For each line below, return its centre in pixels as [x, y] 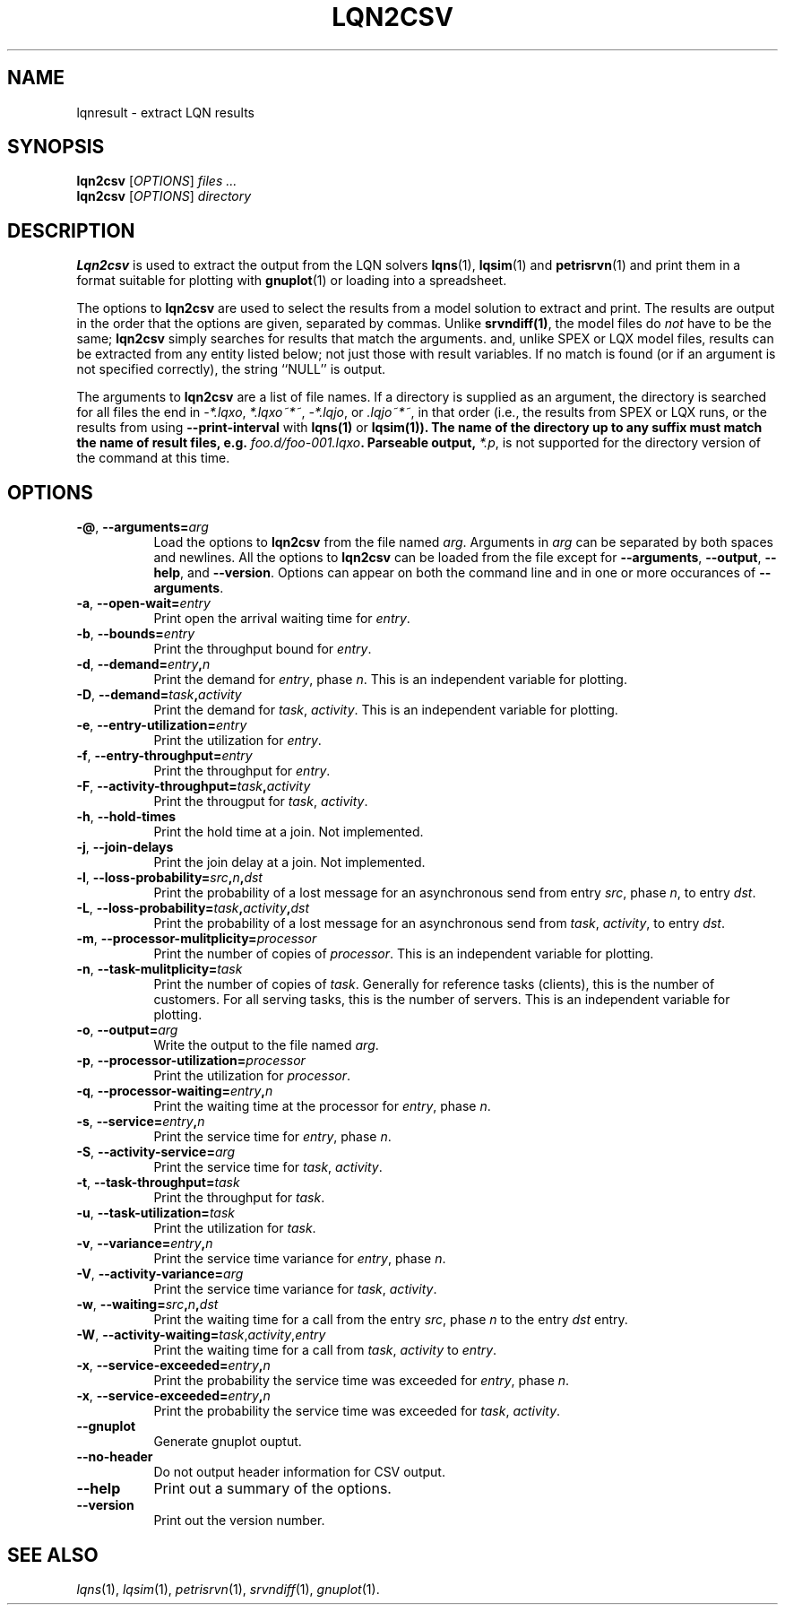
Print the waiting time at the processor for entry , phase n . [322, 1106]
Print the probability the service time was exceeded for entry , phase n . [362, 1381]
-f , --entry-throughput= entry [164, 756]
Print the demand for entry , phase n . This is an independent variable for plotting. [390, 680]
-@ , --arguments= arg [142, 527]
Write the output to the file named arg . [266, 1045]
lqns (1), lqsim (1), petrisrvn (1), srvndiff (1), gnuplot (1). [228, 1589]
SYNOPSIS [56, 147]
